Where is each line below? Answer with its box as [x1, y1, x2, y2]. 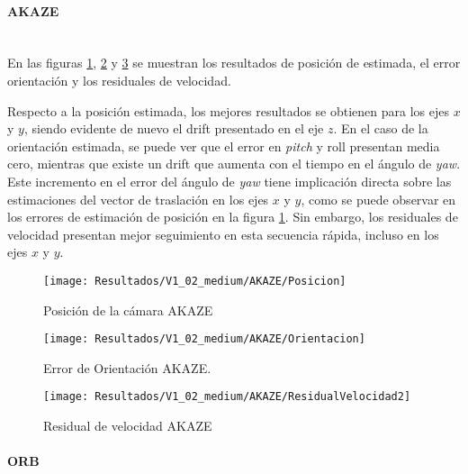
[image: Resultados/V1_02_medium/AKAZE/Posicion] [43, 274, 346, 287]
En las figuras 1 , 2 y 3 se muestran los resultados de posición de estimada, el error [7, 53, 461, 72]
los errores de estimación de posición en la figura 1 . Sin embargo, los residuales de [7, 207, 458, 226]
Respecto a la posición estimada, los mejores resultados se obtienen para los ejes [7, 101, 450, 120]
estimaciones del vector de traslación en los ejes [7, 189, 269, 208]
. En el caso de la [333, 119, 428, 138]
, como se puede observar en [301, 189, 456, 208]
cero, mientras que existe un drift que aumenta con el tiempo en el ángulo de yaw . [7, 154, 461, 173]
